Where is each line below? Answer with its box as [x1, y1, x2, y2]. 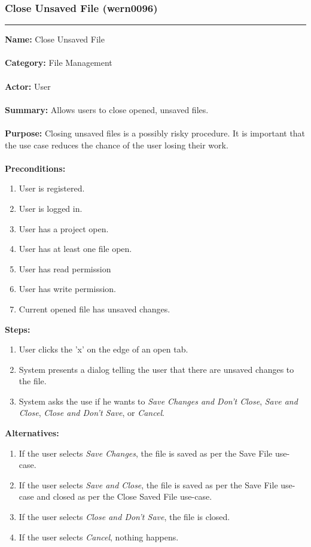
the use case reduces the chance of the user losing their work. [5, 138, 228, 151]
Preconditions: [5, 162, 66, 174]
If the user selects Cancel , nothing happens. [19, 530, 179, 543]
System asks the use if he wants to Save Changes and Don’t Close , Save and [19, 394, 298, 407]
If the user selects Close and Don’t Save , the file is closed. [19, 510, 230, 523]
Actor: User [5, 80, 51, 92]
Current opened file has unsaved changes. [19, 302, 170, 315]
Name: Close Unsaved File [5, 33, 105, 45]
